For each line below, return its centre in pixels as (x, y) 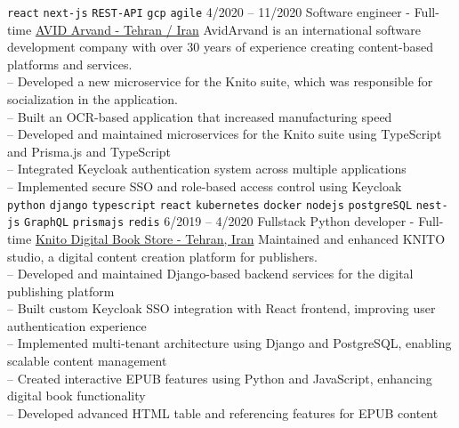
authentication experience (77, 325)
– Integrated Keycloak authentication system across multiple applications (207, 169)
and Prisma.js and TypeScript (89, 151)
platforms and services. (70, 64)
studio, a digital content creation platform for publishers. (162, 256)
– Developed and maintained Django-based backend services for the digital (210, 274)
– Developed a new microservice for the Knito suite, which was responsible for (220, 81)
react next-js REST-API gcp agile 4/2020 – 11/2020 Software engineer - (209, 12)
